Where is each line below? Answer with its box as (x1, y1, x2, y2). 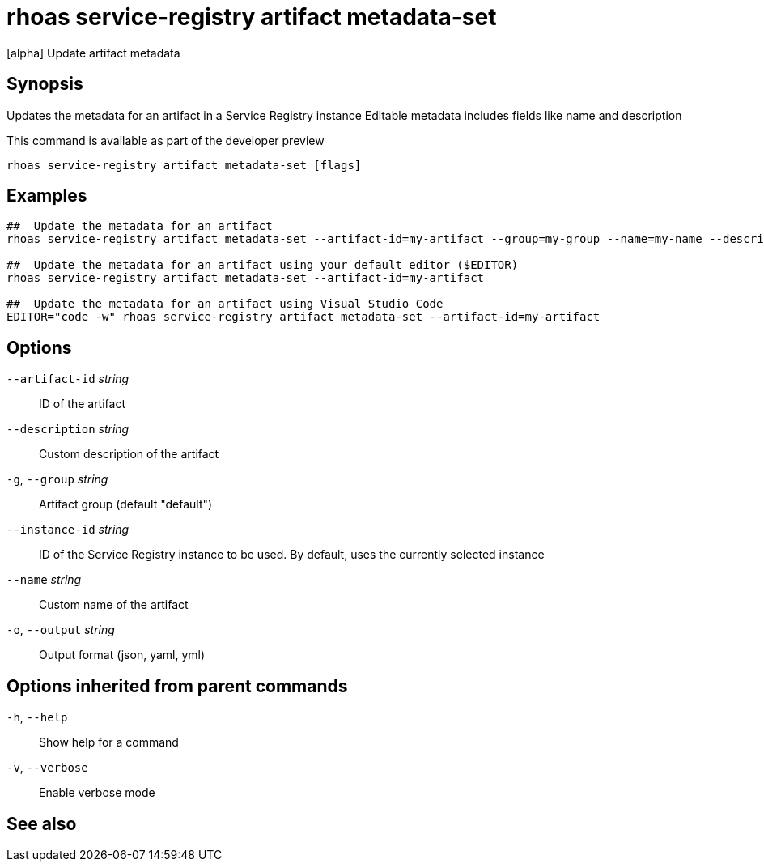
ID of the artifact (39, 397, 125, 411)
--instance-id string (6, 522, 129, 537)
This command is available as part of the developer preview (6, 133, 325, 147)
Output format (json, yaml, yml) (39, 648, 206, 662)
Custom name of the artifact (39, 598, 189, 612)
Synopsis (6, 74, 83, 95)
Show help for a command (39, 735, 179, 750)
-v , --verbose (6, 760, 88, 775)
